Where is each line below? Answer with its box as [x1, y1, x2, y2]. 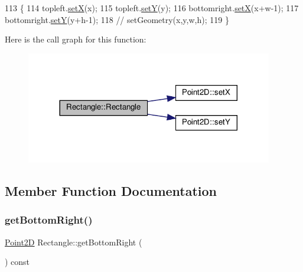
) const [5, 255, 30, 268]
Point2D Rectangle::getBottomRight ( [5, 235, 142, 248]
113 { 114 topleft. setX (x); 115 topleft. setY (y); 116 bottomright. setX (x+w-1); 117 [5, 2, 299, 14]
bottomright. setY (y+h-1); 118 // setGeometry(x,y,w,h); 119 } [5, 13, 229, 25]
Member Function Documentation [5, 181, 217, 199]
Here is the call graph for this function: [5, 33, 146, 45]
